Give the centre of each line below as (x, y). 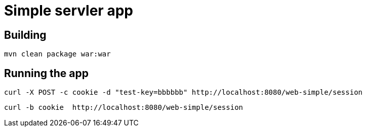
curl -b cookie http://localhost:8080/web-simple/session (124, 108)
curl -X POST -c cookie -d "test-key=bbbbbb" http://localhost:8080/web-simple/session (184, 92)
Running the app (46, 73)
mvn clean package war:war (57, 54)
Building (25, 35)
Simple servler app (69, 11)
